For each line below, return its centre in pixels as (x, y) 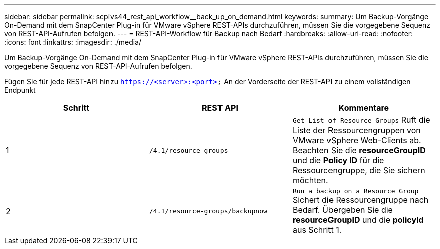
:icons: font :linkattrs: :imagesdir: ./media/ (73, 42)
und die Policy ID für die (338, 160)
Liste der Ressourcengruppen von (357, 130)
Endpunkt (20, 90)
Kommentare (364, 108)
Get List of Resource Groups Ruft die (361, 120)
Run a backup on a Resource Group (356, 191)
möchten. (310, 180)
